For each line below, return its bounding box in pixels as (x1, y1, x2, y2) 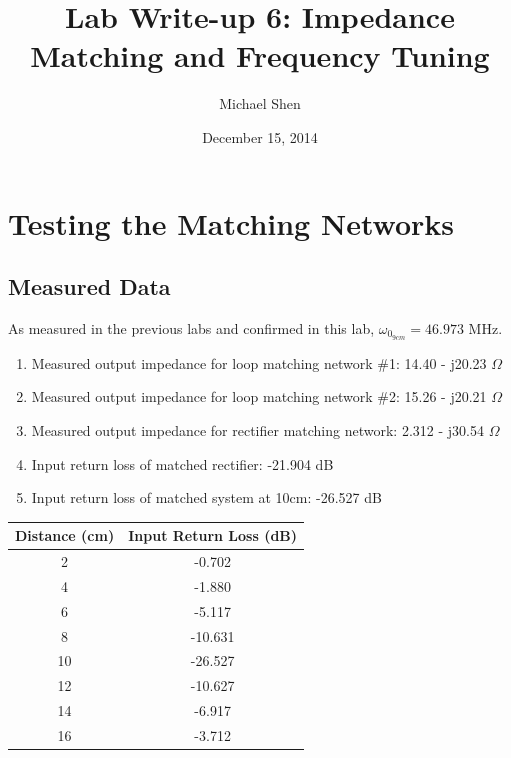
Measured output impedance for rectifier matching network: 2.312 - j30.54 (31, 419, 484, 440)
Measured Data (8, 271, 171, 302)
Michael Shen (219, 93, 301, 114)
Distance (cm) (15, 525, 115, 546)
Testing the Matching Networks (8, 202, 454, 243)
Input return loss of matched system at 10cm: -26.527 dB (31, 487, 382, 508)
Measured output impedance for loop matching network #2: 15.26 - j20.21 (31, 386, 487, 407)
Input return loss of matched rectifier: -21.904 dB (31, 453, 334, 474)
